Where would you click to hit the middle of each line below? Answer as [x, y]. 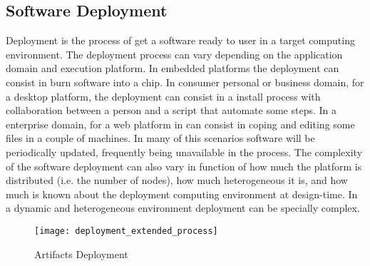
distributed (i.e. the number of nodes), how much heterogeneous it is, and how [177, 180]
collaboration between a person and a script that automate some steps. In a [171, 110]
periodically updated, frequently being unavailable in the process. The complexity [184, 152]
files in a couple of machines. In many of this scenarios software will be [160, 138]
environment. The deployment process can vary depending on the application [174, 54]
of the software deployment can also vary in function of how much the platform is [184, 166]
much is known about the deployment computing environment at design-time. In [182, 194]
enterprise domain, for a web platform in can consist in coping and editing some [180, 124]
